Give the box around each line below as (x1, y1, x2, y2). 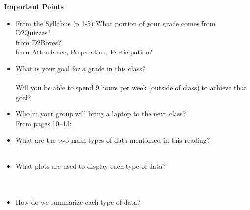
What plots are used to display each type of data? (15, 160, 166, 171)
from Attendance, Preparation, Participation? (15, 47, 153, 57)
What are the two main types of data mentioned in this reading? (15, 134, 210, 145)
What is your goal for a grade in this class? (15, 63, 146, 73)
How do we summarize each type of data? (15, 196, 141, 207)
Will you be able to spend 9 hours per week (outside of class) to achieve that (15, 82, 247, 93)
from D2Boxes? (15, 37, 61, 47)
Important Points (4, 1, 64, 11)
